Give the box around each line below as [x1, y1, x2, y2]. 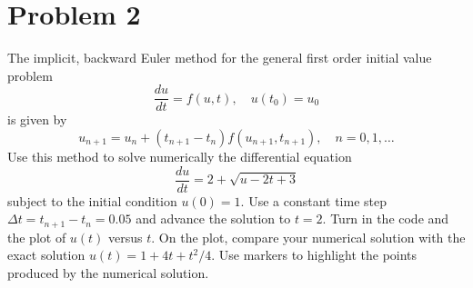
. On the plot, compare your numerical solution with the [151, 227, 466, 246]
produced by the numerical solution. [7, 263, 209, 282]
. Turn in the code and [322, 209, 449, 228]
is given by [7, 110, 67, 129]
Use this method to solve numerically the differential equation [7, 146, 352, 165]
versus [108, 227, 143, 246]
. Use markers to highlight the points [211, 245, 418, 264]
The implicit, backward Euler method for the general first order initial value [7, 48, 432, 67]
